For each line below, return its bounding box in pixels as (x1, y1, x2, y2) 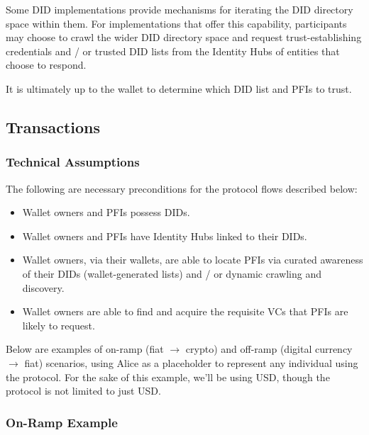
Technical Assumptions (6, 153, 140, 171)
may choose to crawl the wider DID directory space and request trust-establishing (6, 30, 362, 45)
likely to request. (22, 317, 95, 332)
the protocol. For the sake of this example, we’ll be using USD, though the (6, 369, 330, 384)
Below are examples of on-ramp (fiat (6, 341, 164, 356)
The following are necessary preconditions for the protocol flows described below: (6, 181, 358, 196)
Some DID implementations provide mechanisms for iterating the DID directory (6, 2, 353, 16)
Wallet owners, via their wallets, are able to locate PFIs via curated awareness (22, 252, 363, 267)
